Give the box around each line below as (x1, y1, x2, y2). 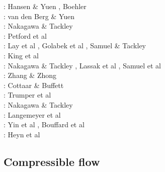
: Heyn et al (4, 129, 40, 139)
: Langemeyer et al (4, 109, 61, 120)
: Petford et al (4, 30, 47, 41)
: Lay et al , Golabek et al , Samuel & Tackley (4, 40, 146, 51)
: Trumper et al (4, 90, 51, 100)
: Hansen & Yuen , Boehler (4, 1, 87, 11)
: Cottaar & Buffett (4, 79, 64, 90)
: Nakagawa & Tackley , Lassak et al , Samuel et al (4, 60, 161, 70)
